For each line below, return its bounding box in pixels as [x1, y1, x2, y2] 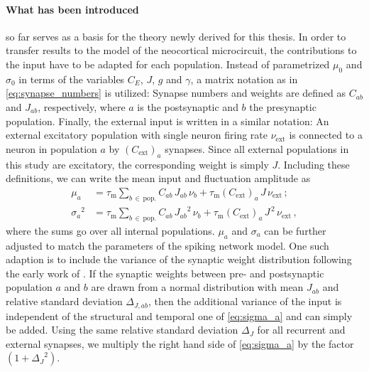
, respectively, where [38, 99, 126, 114]
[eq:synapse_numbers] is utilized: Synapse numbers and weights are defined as [6, 85, 346, 100]
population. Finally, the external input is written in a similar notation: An [6, 113, 329, 128]
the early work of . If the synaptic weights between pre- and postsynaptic [6, 265, 324, 280]
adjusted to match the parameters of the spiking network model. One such [6, 238, 329, 253]
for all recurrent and [257, 322, 346, 337]
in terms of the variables [18, 71, 125, 86]
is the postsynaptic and [137, 99, 238, 114]
